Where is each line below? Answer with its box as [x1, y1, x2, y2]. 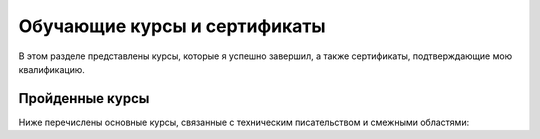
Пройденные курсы [18, 90, 150, 107]
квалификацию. [18, 63, 85, 75]
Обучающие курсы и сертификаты [18, 15, 326, 37]
